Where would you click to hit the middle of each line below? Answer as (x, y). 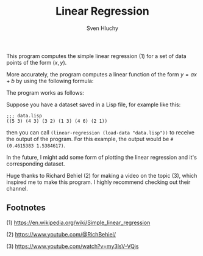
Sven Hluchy (102, 28)
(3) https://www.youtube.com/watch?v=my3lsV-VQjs (73, 246)
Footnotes (26, 208)
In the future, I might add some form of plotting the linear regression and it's (101, 157)
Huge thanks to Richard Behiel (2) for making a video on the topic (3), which (102, 175)
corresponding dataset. (36, 164)
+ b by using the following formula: (50, 81)
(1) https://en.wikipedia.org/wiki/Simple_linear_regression (78, 222)
